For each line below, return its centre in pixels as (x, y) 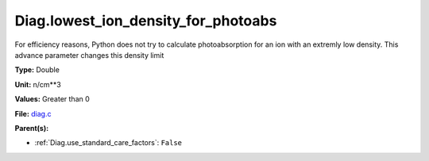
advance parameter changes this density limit (89, 55)
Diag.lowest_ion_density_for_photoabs (146, 21)
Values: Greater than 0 (52, 99)
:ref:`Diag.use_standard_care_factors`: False (108, 143)
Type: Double (37, 70)
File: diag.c (33, 113)
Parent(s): (32, 128)
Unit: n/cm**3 (38, 84)
